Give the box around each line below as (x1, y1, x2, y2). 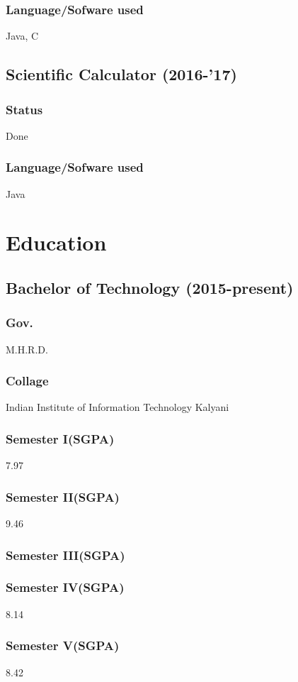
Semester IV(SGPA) (6, 578, 125, 596)
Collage (6, 372, 49, 390)
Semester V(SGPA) (6, 637, 120, 654)
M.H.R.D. (6, 341, 48, 356)
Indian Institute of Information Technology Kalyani (6, 400, 229, 414)
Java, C (6, 28, 39, 43)
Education (6, 228, 107, 257)
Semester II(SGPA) (6, 488, 120, 505)
